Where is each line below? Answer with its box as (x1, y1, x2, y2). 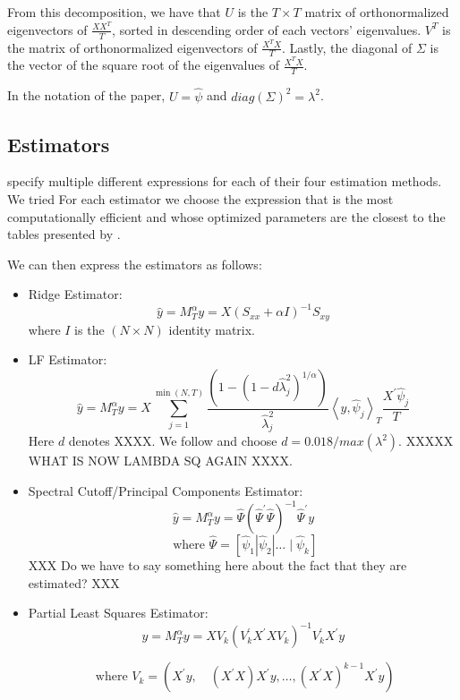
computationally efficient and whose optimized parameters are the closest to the (7, 207, 446, 226)
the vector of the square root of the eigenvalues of (7, 55, 279, 74)
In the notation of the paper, (7, 86, 166, 105)
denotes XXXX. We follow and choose (68, 431, 277, 450)
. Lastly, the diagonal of (282, 38, 413, 56)
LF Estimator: (28, 350, 107, 369)
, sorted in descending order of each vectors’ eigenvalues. (112, 20, 422, 38)
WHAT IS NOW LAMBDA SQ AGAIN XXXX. (28, 451, 293, 470)
